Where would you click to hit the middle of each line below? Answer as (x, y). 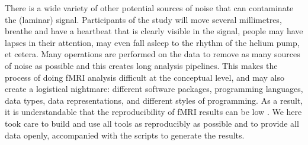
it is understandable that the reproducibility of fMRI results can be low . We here (153, 112)
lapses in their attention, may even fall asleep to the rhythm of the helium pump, (152, 42)
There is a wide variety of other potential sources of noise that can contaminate (149, 8)
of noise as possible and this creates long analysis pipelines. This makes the (141, 65)
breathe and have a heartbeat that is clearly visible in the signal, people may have (154, 31)
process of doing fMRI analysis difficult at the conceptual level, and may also (145, 77)
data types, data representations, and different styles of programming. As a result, (154, 100)
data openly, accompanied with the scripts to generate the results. (125, 135)
